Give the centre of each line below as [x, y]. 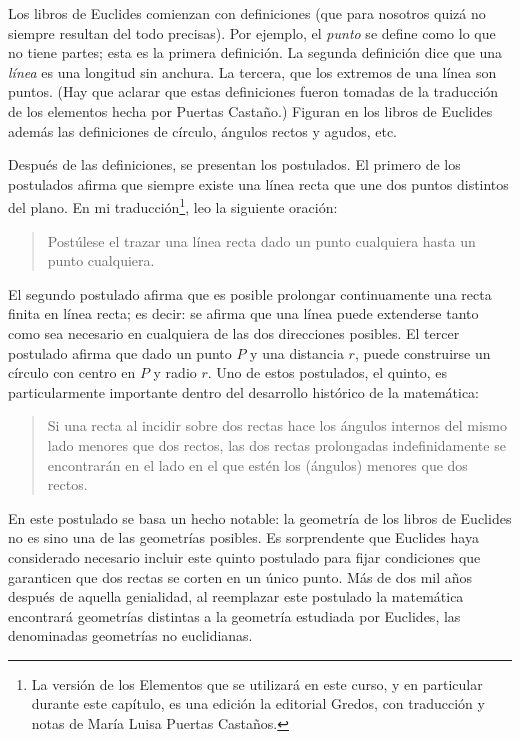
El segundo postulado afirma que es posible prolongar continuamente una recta [250, 293]
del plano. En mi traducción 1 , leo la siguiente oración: [173, 205]
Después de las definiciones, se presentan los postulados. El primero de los [234, 164]
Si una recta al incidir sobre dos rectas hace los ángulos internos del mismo [277, 425]
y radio [175, 372]
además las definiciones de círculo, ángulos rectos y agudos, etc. [203, 130]
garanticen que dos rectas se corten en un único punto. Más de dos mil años [240, 576]
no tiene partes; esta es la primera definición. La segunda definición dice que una [255, 52]
